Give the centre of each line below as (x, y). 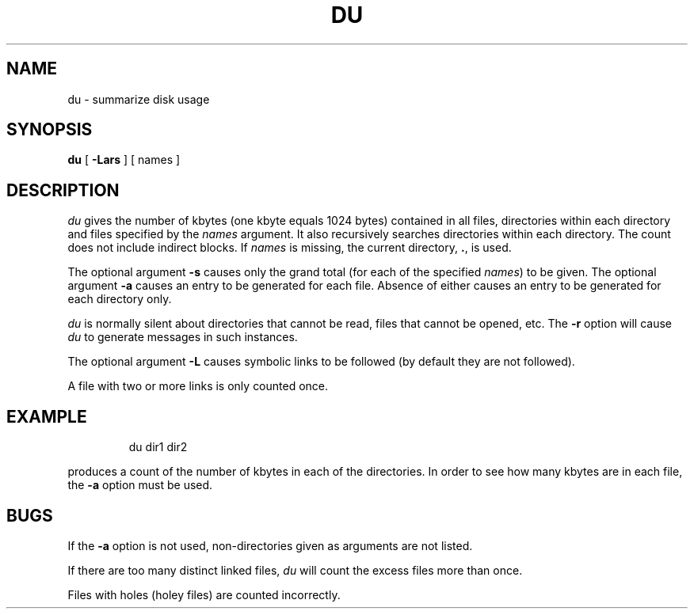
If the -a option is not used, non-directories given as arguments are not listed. (270, 545)
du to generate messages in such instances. (183, 337)
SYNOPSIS (50, 130)
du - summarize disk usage (139, 99)
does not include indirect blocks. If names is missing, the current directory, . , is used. (290, 248)
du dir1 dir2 (158, 447)
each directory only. (120, 299)
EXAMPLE (47, 416)
